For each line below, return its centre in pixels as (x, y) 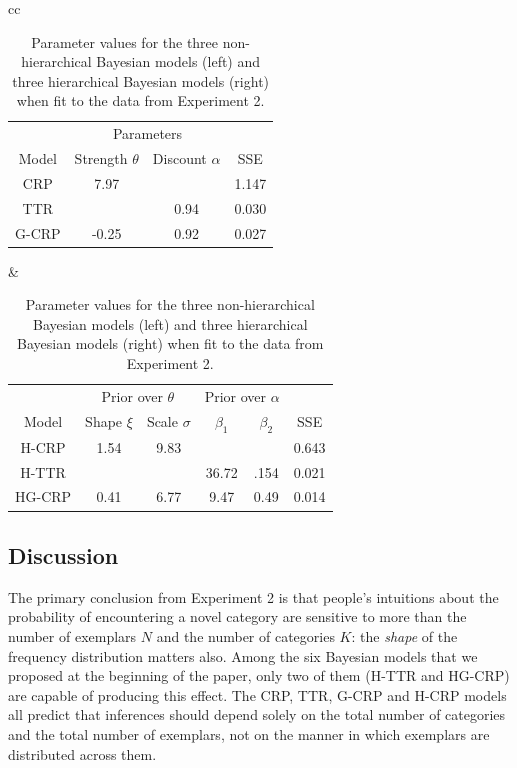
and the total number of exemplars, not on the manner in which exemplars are (249, 733)
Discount (179, 158)
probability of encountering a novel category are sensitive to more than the (237, 616)
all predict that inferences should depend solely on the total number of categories (257, 714)
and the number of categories (245, 635)
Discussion (63, 554)
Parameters (147, 133)
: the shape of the (404, 635)
